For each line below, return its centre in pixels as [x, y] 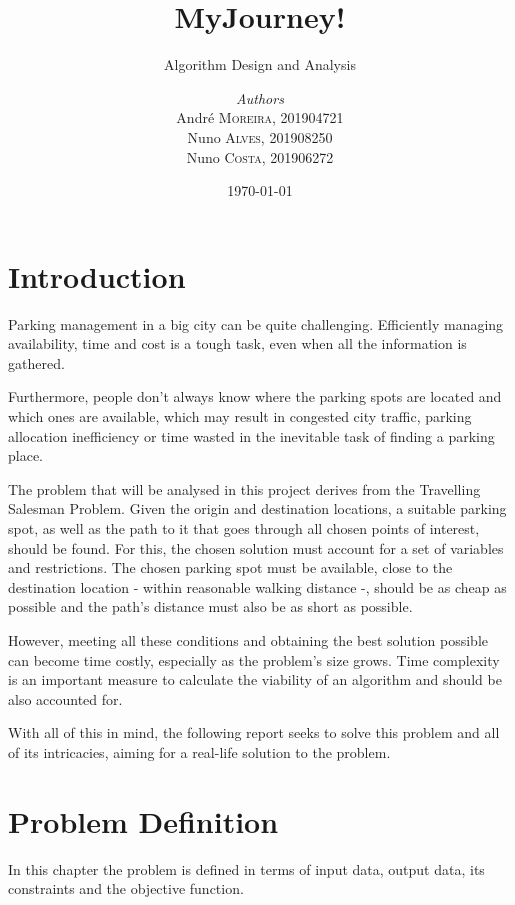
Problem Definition [143, 820]
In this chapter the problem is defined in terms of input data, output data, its [246, 868]
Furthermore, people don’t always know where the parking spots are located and [255, 396]
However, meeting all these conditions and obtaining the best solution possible [248, 639]
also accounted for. [65, 698]
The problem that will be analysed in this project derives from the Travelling [244, 488]
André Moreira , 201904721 [260, 117]
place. [25, 455]
